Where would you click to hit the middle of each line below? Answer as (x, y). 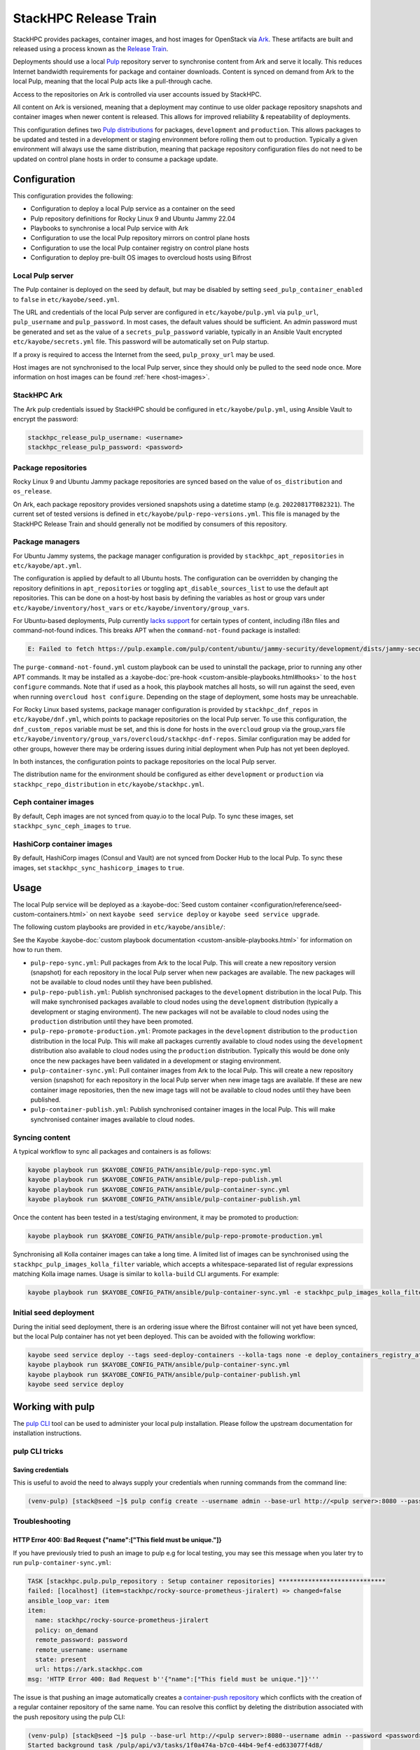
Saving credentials (41, 1469)
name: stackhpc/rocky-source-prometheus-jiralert (122, 1620)
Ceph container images (54, 802)
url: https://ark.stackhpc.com (89, 1669)
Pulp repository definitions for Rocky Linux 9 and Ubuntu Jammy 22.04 (133, 218)
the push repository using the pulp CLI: (69, 1717)
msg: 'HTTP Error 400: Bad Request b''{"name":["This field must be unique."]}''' (174, 1679)
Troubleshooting (42, 1521)
